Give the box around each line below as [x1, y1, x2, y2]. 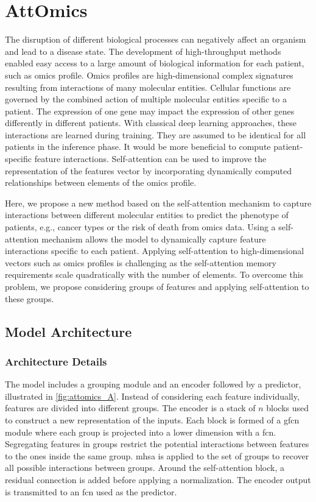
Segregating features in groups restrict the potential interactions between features [5, 437, 309, 450]
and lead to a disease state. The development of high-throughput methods [5, 44, 281, 57]
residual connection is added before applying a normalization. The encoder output [5, 473, 311, 486]
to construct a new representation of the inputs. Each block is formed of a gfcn [5, 413, 300, 426]
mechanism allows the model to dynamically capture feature [41, 232, 266, 245]
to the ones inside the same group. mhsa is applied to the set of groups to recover [5, 449, 309, 462]
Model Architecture [5, 322, 132, 341]
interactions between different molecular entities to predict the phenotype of [5, 208, 289, 221]
